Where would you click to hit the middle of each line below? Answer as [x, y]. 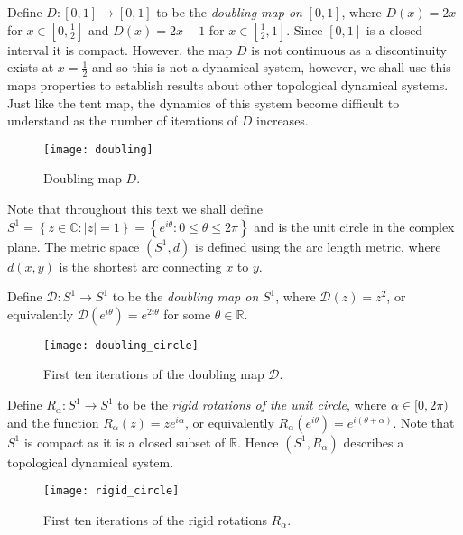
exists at [31, 67]
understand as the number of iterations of [123, 120]
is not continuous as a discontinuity [349, 49]
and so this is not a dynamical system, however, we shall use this [271, 67]
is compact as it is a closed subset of [125, 442]
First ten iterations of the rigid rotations [155, 519]
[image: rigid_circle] [111, 491]
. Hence [258, 442]
